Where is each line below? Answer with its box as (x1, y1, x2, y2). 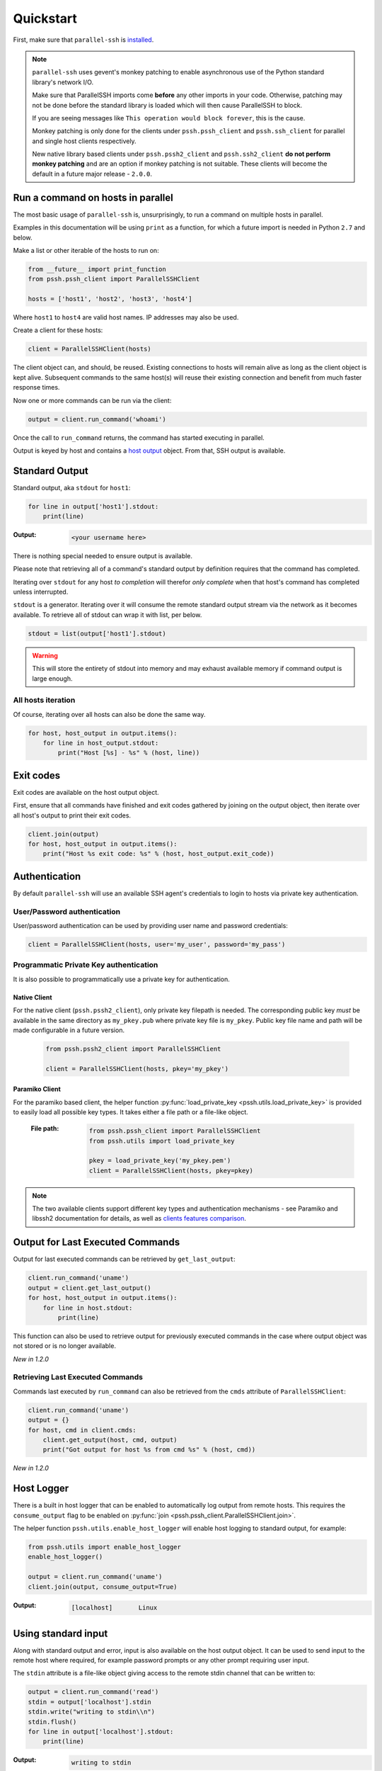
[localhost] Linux (71, 1604, 158, 1612)
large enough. (32, 674, 73, 683)
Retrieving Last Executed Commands (13, 1372, 143, 1382)
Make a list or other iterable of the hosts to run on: (13, 246, 159, 254)
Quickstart (13, 11, 78, 26)
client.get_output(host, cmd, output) (42, 1435, 178, 1444)
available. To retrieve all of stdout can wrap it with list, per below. (13, 610, 202, 619)
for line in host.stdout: (42, 1303, 133, 1312)
